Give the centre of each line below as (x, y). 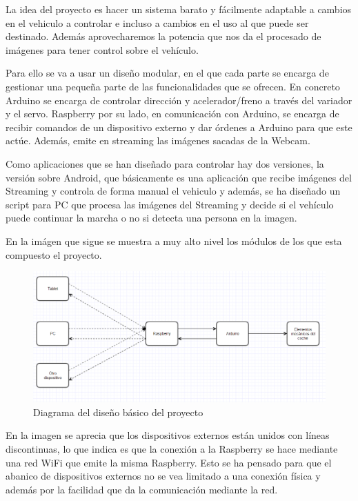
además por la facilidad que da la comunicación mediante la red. (142, 489)
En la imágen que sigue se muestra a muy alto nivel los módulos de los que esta (174, 240)
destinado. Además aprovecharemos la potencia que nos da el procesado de (163, 36)
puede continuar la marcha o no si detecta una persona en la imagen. (151, 218)
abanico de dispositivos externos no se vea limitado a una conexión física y (163, 476)
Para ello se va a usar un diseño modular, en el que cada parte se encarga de (167, 73)
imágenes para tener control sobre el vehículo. (102, 49)
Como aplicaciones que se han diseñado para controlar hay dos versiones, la (165, 163)
